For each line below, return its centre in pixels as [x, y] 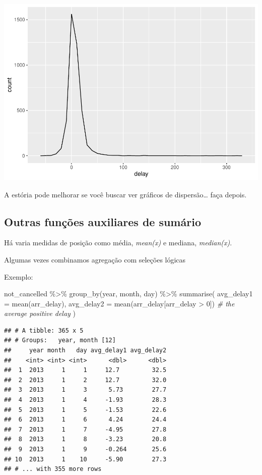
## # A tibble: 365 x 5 [44, 330]
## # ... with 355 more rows [53, 469]
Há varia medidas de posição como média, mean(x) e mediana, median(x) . [118, 243]
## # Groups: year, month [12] [60, 340]
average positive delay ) [40, 313]
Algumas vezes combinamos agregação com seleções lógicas [95, 259]
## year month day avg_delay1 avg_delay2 [85, 351]
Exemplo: [19, 276]
